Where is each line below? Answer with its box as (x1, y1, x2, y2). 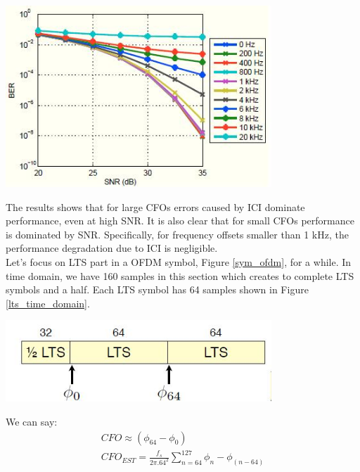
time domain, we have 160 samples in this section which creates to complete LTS (6, 268, 354, 283)
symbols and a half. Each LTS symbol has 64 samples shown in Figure (6, 282, 309, 297)
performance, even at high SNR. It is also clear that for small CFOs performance (6, 213, 354, 228)
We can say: (6, 414, 58, 429)
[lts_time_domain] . (6, 295, 90, 310)
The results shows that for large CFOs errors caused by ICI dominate (6, 199, 305, 214)
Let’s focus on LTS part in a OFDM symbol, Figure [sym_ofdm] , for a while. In (6, 254, 352, 269)
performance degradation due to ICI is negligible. (6, 241, 218, 255)
